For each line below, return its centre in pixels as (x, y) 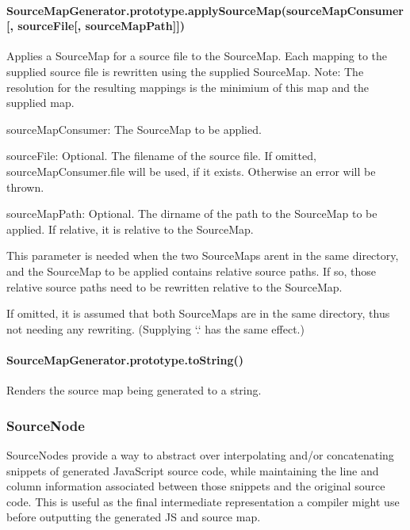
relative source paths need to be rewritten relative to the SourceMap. (174, 286)
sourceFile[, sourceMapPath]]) (101, 26)
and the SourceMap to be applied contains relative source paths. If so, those (192, 271)
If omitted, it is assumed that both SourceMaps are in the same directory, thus (198, 313)
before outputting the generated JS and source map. (134, 517)
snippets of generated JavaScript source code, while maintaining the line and (193, 470)
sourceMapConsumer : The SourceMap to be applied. (134, 129)
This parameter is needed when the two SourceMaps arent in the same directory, (203, 255)
